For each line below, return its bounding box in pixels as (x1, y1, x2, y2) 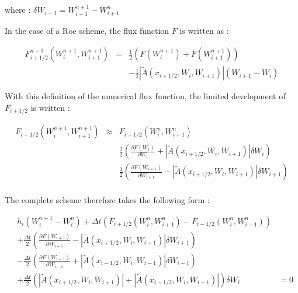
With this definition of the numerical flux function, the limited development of (5, 90, 286, 102)
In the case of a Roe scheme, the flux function (5, 25, 169, 37)
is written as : (179, 25, 229, 37)
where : (5, 4, 31, 15)
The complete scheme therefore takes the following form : (5, 194, 210, 206)
